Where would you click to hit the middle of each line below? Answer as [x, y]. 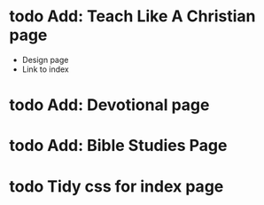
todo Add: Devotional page [109, 105]
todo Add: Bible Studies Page [118, 146]
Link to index [45, 69]
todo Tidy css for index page [116, 186]
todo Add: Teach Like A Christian [132, 16]
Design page [45, 59]
